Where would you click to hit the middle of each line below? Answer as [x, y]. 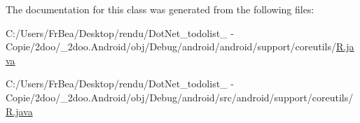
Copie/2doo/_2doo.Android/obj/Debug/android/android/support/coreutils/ [171, 46]
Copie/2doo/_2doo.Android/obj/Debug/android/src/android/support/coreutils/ [180, 97]
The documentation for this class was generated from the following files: [160, 9]
